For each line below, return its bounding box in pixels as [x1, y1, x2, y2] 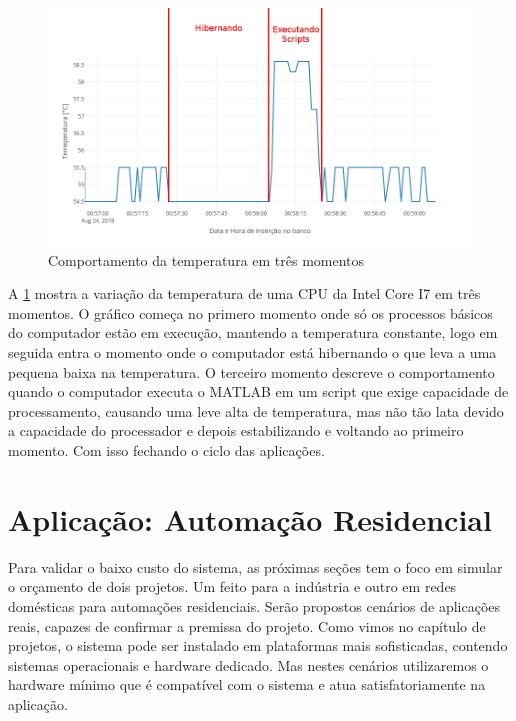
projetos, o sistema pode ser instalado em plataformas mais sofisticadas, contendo [8, 635, 508, 656]
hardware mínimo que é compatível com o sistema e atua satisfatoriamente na [8, 674, 486, 695]
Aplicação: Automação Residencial [8, 498, 492, 539]
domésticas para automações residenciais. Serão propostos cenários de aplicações [8, 595, 500, 616]
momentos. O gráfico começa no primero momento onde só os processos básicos [8, 302, 493, 323]
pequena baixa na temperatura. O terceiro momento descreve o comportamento [8, 361, 495, 382]
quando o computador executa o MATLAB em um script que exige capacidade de [8, 381, 509, 402]
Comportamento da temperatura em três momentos [48, 249, 365, 270]
